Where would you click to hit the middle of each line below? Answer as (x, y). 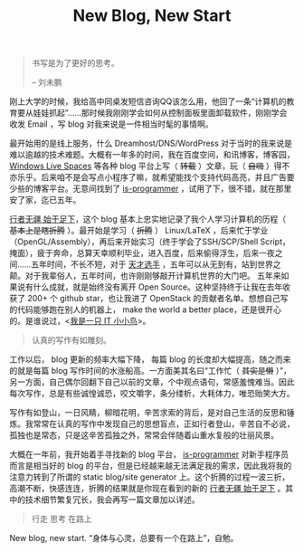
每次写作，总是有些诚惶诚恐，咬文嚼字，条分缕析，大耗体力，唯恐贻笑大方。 (152, 394)
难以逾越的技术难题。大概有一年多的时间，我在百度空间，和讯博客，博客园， (152, 155)
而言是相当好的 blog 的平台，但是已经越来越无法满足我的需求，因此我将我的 (151, 466)
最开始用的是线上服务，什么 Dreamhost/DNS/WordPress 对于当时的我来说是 (151, 143)
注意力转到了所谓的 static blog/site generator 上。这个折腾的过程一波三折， (150, 477)
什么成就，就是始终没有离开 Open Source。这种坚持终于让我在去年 (158, 287)
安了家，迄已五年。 (45, 200)
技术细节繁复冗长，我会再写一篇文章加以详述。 (112, 500)
